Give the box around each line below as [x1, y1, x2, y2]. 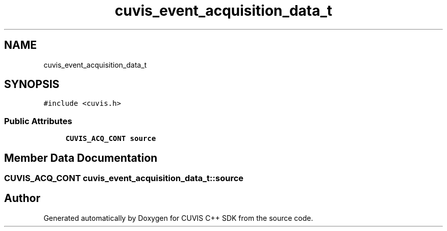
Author [4, 192, 40, 205]
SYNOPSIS [4, 78, 60, 91]
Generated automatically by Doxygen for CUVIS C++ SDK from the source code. [43, 213, 313, 222]
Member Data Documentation [4, 151, 158, 164]
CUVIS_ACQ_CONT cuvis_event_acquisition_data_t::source [4, 173, 244, 184]
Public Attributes [4, 115, 72, 126]
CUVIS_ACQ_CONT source [65, 134, 156, 143]
